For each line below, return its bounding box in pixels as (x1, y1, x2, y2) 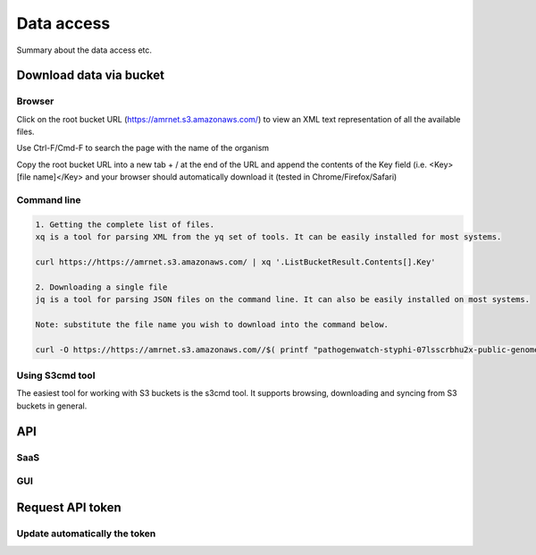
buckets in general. (16, 400, 88, 411)
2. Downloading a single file (35, 282, 168, 292)
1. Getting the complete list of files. (35, 219, 214, 230)
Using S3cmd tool (16, 369, 96, 382)
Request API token (16, 500, 122, 515)
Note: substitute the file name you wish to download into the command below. (35, 319, 389, 330)
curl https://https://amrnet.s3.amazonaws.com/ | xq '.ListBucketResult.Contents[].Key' (35, 256, 437, 267)
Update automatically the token (16, 527, 156, 540)
